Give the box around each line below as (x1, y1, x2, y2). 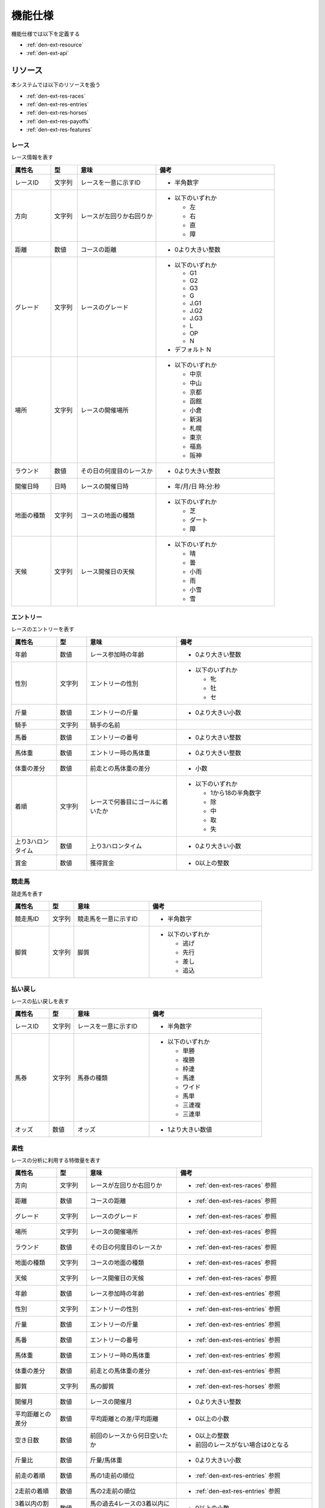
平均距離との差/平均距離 (90, 1415, 159, 1423)
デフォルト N (175, 345, 211, 353)
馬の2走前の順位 (90, 1487, 137, 1495)
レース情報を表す (11, 154, 54, 161)
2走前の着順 (14, 1487, 49, 1495)
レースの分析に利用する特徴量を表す (11, 1156, 101, 1164)
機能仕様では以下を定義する (11, 30, 80, 37)
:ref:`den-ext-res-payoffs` (26, 118, 90, 125)
